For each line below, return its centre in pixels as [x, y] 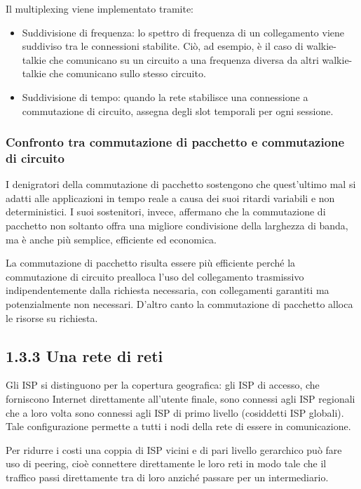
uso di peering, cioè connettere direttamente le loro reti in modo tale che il [166, 463]
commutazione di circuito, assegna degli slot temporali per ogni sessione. [178, 110]
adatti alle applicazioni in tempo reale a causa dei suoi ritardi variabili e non [170, 197]
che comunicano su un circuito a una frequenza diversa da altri [184, 59]
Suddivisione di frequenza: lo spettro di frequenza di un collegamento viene [183, 32]
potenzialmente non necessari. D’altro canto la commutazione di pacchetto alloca [179, 304]
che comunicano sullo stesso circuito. [128, 73]
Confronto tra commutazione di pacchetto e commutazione [175, 142]
